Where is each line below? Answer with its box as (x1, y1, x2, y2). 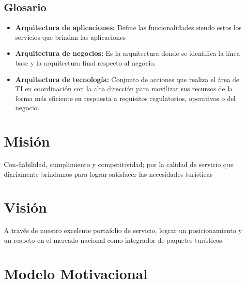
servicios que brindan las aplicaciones (15, 32, 126, 42)
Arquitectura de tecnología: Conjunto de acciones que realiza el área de (15, 74, 239, 84)
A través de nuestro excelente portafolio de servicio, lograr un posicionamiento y (4, 225, 242, 235)
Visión (4, 197, 47, 217)
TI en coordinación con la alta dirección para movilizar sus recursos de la (15, 83, 233, 94)
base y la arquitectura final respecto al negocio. (15, 57, 156, 67)
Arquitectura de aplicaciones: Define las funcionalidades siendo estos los (15, 22, 242, 33)
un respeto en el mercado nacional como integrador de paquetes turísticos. (4, 234, 224, 245)
